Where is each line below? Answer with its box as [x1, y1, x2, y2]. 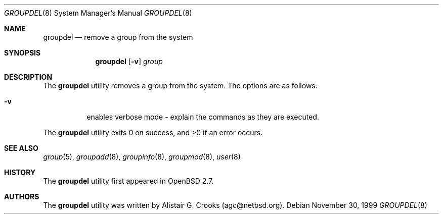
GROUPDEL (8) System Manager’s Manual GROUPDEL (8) [4, 9, 192, 17]
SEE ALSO [4, 144, 38, 152]
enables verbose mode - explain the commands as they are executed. [86, 113, 319, 121]
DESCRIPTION [4, 73, 53, 81]
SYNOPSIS [4, 48, 41, 57]
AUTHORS [4, 192, 39, 201]
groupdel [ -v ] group [95, 57, 163, 66]
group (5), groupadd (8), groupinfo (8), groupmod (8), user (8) [43, 152, 241, 161]
